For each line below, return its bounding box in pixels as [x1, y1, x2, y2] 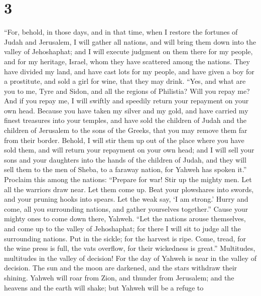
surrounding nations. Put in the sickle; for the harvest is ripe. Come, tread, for [4, 233, 246, 243]
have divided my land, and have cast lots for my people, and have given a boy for [4, 66, 254, 76]
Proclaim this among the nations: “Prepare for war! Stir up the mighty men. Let [4, 174, 252, 185]
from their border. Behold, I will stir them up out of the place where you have [4, 134, 244, 145]
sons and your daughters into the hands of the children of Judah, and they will [4, 154, 246, 165]
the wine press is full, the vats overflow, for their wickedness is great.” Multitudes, [4, 243, 255, 253]
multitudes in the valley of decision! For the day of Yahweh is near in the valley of [4, 252, 256, 263]
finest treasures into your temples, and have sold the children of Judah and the [4, 115, 246, 125]
